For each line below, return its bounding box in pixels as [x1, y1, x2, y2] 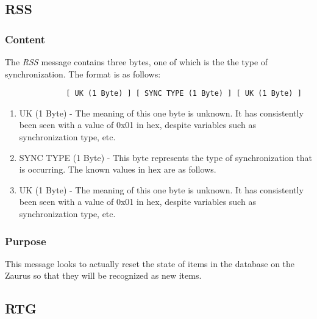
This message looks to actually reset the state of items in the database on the [5, 257, 295, 270]
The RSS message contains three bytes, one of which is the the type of [5, 56, 268, 68]
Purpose [5, 233, 46, 248]
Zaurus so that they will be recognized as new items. [5, 269, 202, 282]
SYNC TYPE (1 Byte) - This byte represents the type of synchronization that [19, 151, 312, 163]
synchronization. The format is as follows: [5, 67, 161, 80]
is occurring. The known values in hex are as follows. [19, 163, 216, 176]
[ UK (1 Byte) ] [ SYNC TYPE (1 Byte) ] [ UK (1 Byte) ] [66, 89, 302, 98]
